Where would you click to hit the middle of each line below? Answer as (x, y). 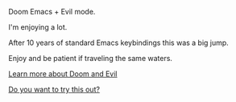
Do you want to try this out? (54, 89)
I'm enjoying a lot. (38, 27)
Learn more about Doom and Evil (63, 74)
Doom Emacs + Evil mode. (52, 12)
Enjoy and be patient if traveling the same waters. (91, 58)
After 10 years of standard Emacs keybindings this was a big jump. (119, 43)
